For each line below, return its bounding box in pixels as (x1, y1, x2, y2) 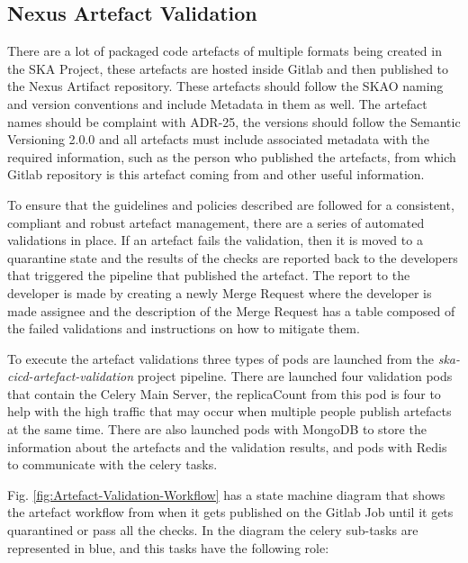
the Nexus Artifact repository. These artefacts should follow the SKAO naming (7, 77, 444, 95)
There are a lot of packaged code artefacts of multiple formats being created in (7, 41, 442, 60)
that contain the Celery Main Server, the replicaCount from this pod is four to (7, 384, 441, 403)
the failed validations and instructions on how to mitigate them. (7, 319, 360, 338)
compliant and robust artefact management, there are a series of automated (7, 213, 425, 232)
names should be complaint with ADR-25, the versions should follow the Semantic (7, 112, 461, 131)
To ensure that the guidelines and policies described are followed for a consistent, (7, 195, 454, 213)
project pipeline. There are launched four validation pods (137, 367, 453, 386)
